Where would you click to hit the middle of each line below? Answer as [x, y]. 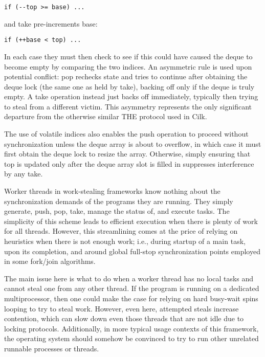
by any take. [24, 174]
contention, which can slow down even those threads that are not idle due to [124, 318]
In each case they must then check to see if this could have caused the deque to [128, 56]
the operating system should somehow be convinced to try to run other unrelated [131, 338]
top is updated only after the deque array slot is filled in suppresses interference [129, 163]
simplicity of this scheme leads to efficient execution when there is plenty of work [131, 221]
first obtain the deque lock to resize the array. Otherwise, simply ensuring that [127, 154]
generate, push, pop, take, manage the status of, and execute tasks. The [117, 211]
